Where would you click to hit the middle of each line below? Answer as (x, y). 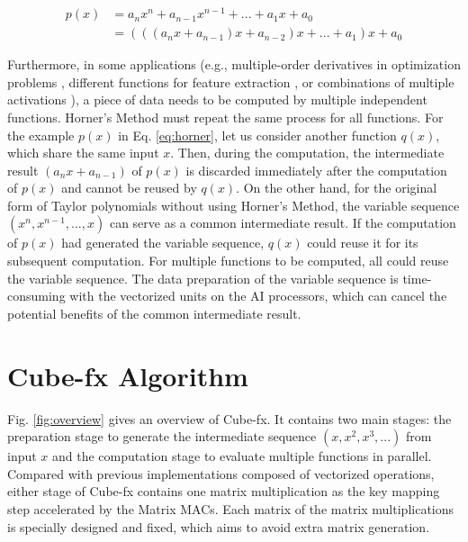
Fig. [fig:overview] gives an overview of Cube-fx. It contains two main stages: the (229, 418)
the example (41, 135)
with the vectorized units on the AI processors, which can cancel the (258, 296)
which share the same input (83, 153)
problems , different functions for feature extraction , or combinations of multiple (231, 81)
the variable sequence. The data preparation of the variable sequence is (203, 278)
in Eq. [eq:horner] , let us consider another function (257, 135)
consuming (36, 296)
